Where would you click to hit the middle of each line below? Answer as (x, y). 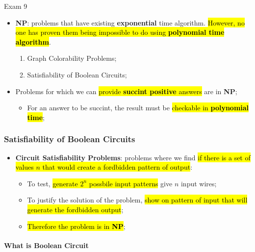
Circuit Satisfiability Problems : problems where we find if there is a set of (133, 157)
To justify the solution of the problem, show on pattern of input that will (137, 200)
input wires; (199, 183)
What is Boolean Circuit (46, 245)
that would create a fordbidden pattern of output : (117, 167)
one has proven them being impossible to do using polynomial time (120, 32)
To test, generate (52, 183)
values (25, 167)
